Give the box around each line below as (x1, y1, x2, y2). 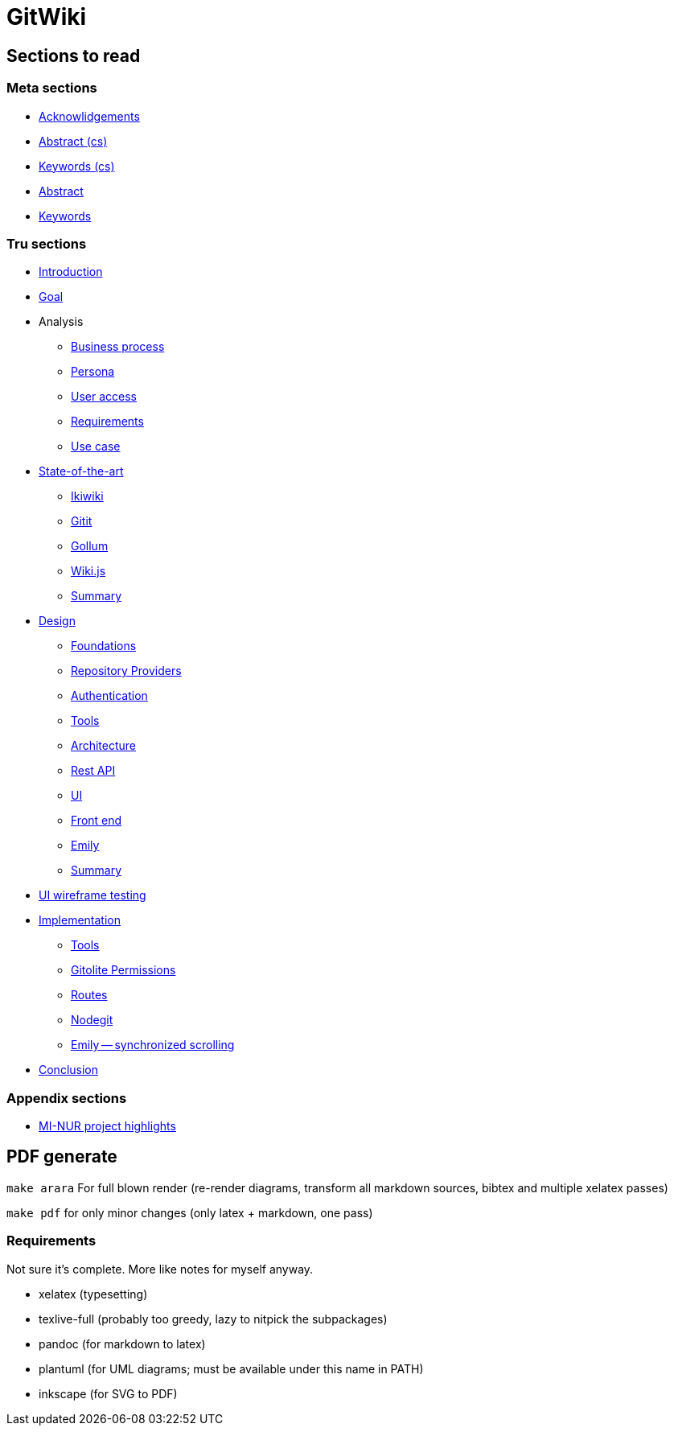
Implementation (39, 913, 121, 928)
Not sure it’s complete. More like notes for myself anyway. (6, 1261, 314, 1276)
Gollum (71, 539, 109, 553)
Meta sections (6, 80, 97, 97)
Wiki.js (71, 564, 106, 578)
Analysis (39, 315, 84, 329)
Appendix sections (6, 1089, 127, 1106)
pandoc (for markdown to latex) (39, 1336, 206, 1351)
